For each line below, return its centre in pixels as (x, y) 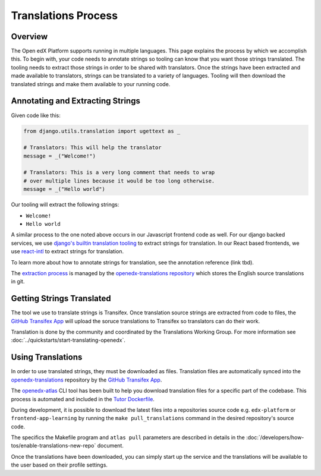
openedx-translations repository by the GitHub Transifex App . (86, 380)
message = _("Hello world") (64, 189)
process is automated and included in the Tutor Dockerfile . (83, 399)
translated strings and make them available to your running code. (91, 84)
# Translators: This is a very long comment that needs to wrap (119, 173)
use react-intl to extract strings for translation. (67, 251)
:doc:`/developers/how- (275, 437)
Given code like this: (36, 115)
